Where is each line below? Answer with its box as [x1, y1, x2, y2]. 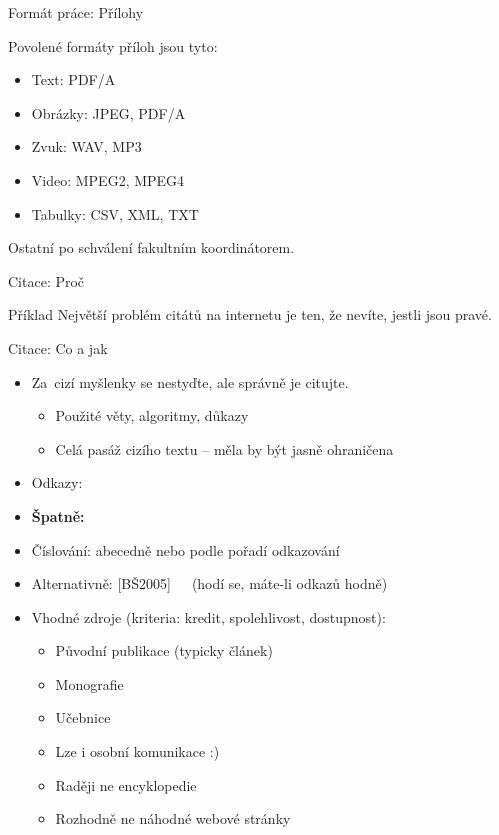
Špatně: [31, 505, 85, 526]
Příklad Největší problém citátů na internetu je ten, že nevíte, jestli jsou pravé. [8, 304, 492, 325]
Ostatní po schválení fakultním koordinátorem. [8, 237, 295, 258]
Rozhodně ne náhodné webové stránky [55, 808, 291, 829]
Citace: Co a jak [8, 337, 108, 358]
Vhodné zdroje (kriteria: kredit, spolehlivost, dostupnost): [31, 606, 386, 627]
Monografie [55, 673, 124, 694]
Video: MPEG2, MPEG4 [31, 169, 185, 190]
